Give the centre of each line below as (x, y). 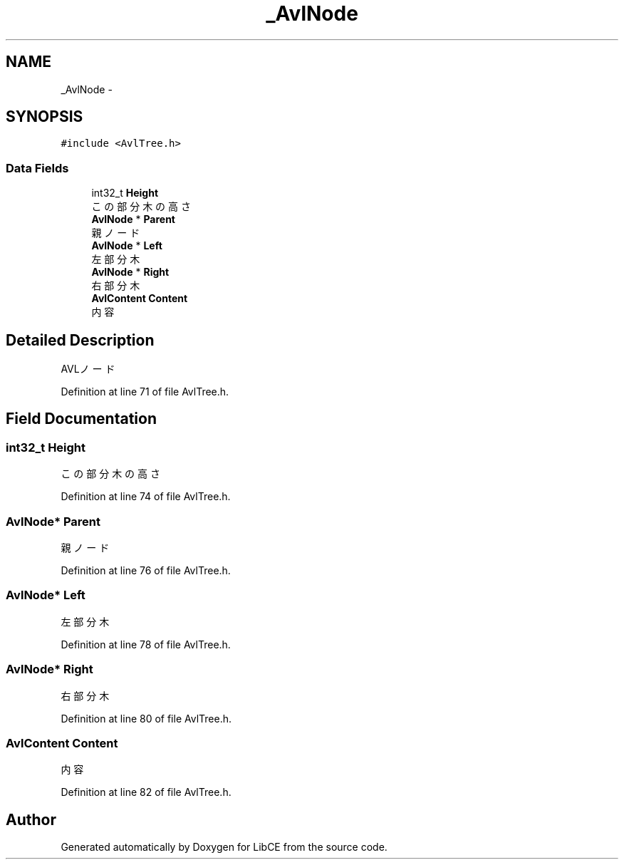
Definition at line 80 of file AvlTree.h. (146, 718)
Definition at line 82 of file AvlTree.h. (146, 792)
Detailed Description (80, 340)
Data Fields (37, 168)
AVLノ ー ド (88, 369)
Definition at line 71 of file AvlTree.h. (145, 392)
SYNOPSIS (45, 117)
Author (31, 819)
